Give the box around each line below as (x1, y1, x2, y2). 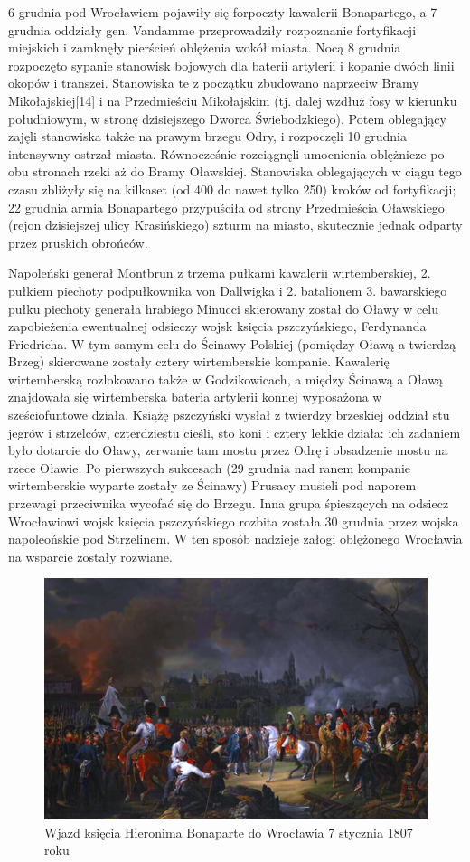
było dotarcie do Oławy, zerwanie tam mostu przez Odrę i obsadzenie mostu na (8, 440, 448, 459)
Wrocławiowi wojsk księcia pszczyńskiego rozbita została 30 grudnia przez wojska (8, 511, 459, 530)
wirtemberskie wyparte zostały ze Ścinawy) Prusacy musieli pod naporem (8, 476, 417, 495)
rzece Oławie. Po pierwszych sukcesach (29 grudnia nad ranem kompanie (8, 458, 411, 477)
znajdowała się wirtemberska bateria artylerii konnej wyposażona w (8, 387, 382, 406)
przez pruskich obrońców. (8, 232, 148, 251)
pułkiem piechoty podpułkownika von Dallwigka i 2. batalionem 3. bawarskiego (8, 280, 447, 299)
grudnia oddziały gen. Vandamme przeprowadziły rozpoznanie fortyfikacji (8, 20, 417, 39)
